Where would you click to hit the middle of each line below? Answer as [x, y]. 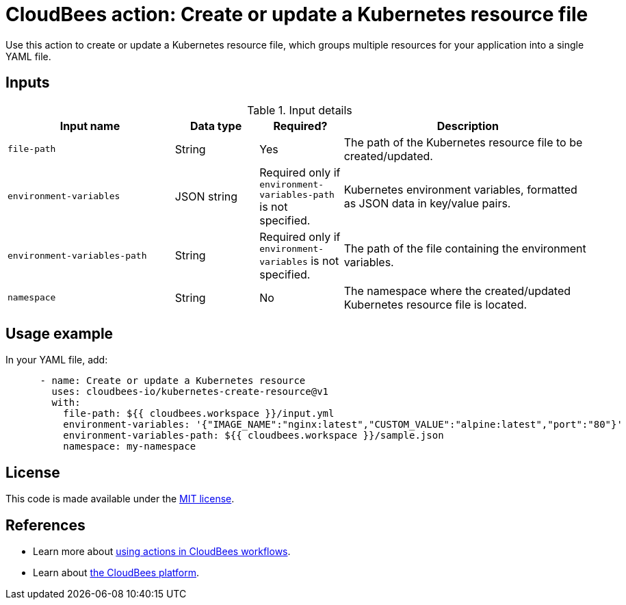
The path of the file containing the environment [465, 249]
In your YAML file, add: [57, 360]
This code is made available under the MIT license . [120, 499]
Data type [216, 126]
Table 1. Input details [300, 110]
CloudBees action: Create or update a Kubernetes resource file [297, 14]
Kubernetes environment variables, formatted [460, 189]
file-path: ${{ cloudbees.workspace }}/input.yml [199, 414]
